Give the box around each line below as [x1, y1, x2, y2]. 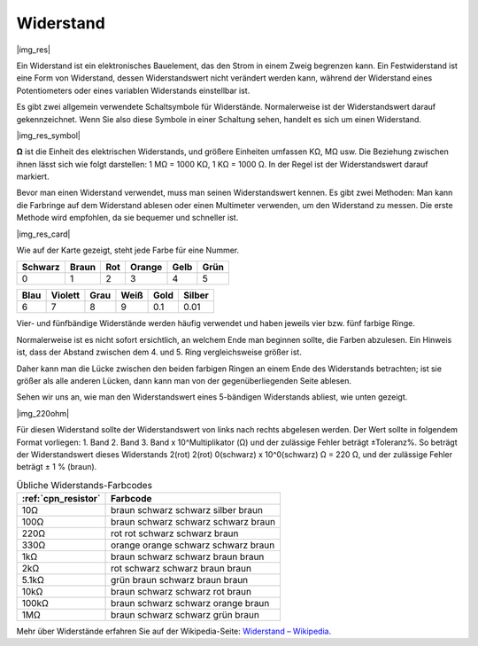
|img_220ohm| [16, 408, 70, 418]
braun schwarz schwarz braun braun [111, 550, 265, 563]
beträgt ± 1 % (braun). [16, 462, 97, 472]
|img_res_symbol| [16, 129, 81, 141]
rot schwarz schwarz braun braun [111, 563, 252, 575]
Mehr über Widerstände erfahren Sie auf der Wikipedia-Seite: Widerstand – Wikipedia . [16, 626, 332, 637]
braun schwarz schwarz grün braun [111, 609, 260, 621]
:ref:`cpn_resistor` [21, 493, 101, 505]
